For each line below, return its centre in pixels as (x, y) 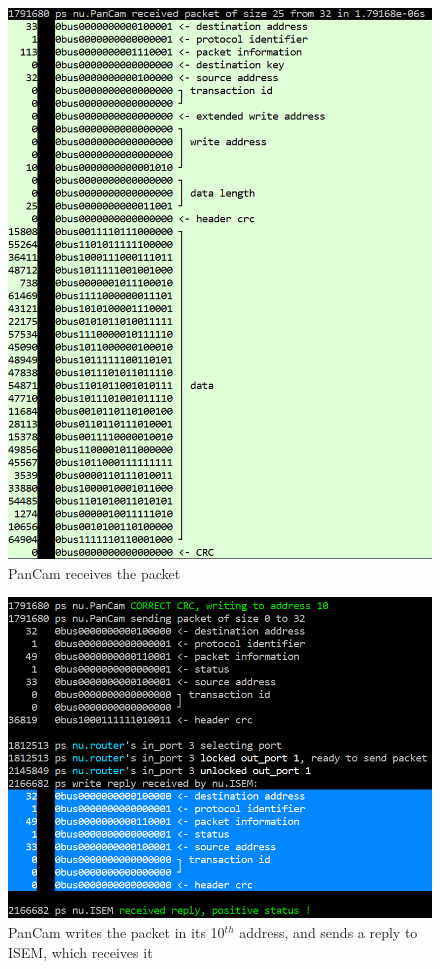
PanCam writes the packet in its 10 (116, 932)
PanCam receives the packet (94, 572)
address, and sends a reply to (328, 932)
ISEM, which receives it (80, 951)
